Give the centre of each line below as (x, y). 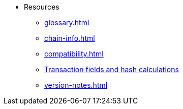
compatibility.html (74, 54)
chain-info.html (70, 38)
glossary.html (67, 22)
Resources (42, 7)
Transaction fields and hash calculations (112, 69)
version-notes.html (76, 85)
